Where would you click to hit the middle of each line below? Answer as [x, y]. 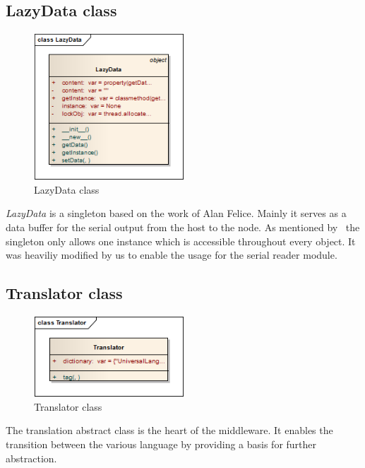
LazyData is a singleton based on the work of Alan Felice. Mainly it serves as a [176, 213]
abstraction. [31, 458]
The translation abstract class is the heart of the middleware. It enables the [169, 430]
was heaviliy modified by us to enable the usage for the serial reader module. [172, 255]
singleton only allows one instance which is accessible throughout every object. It [181, 241]
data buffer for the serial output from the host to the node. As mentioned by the [183, 227]
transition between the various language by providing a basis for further [161, 444]
